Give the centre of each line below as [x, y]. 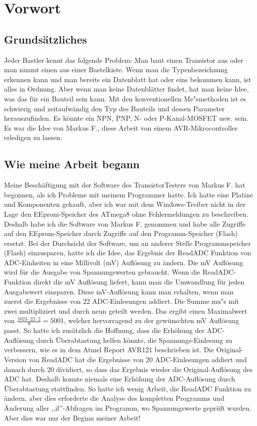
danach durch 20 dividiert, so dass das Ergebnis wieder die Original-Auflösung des [128, 369]
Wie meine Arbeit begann [72, 164]
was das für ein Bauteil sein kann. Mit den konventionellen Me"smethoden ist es [125, 98]
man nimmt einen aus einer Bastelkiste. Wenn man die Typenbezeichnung [116, 70]
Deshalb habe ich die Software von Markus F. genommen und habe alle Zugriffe [125, 223]
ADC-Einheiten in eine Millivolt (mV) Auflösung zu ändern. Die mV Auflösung [124, 262]
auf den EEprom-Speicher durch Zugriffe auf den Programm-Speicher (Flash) [121, 233]
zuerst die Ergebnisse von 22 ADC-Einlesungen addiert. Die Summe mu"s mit [122, 301]
